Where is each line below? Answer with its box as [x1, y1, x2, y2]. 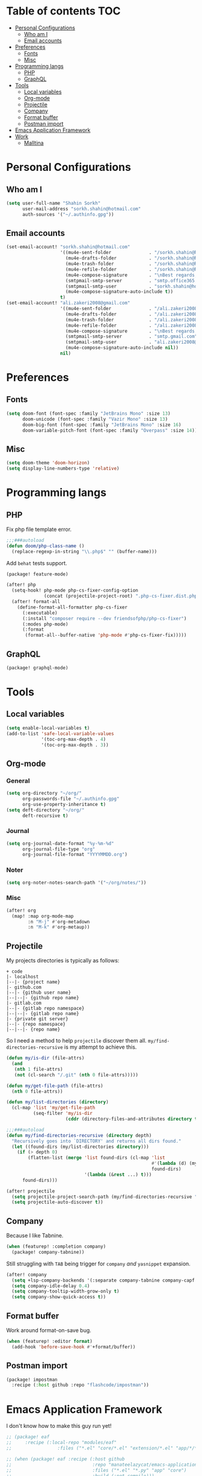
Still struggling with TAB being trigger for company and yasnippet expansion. [6, 1260, 191, 1267]
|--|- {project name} [6, 979, 61, 985]
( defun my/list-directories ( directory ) [6, 1099, 109, 1105]
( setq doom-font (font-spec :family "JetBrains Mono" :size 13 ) [6, 411, 171, 417]
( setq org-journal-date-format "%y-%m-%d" [6, 840, 114, 846]
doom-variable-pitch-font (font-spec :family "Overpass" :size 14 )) [22, 427, 198, 433]
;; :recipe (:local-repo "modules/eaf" [6, 1440, 117, 1446]
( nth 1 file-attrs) [14, 1066, 63, 1072]
